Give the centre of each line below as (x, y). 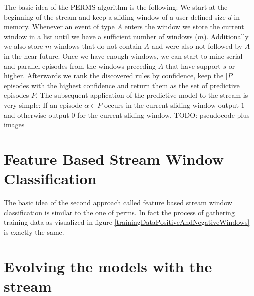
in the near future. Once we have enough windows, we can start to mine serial (123, 55)
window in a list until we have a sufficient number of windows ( (101, 36)
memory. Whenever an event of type (59, 26)
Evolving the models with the (108, 266)
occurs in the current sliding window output (171, 104)
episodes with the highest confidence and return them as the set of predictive (122, 85)
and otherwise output (37, 114)
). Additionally (226, 36)
